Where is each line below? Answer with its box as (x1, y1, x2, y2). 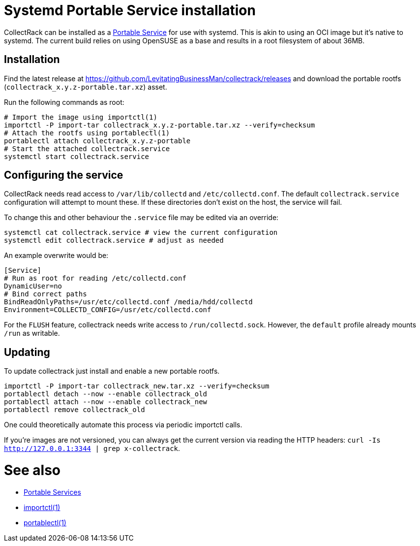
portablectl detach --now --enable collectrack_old (4, 390, 208, 398)
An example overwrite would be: (4, 251, 109, 260)
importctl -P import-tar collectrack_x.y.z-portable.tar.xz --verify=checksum (4, 121, 315, 129)
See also (4, 462, 61, 479)
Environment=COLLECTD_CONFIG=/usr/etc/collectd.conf (4, 306, 211, 314)
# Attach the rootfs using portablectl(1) (4, 128, 170, 137)
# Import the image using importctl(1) (4, 113, 157, 121)
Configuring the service (4, 169, 123, 182)
